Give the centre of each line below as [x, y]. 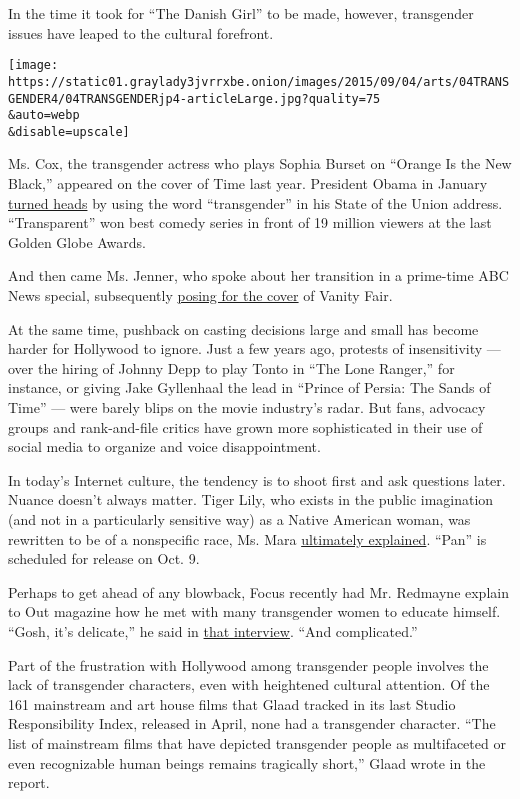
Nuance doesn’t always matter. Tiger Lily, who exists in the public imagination [251, 499]
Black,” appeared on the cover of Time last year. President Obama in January [248, 183]
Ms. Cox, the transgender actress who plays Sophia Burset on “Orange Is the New [260, 163]
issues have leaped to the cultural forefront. [141, 32]
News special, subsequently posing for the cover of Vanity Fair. [200, 295]
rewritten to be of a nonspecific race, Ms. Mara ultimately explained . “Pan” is [247, 538]
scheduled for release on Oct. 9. [104, 558]
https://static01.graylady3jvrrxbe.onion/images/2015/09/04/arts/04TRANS [259, 81]
